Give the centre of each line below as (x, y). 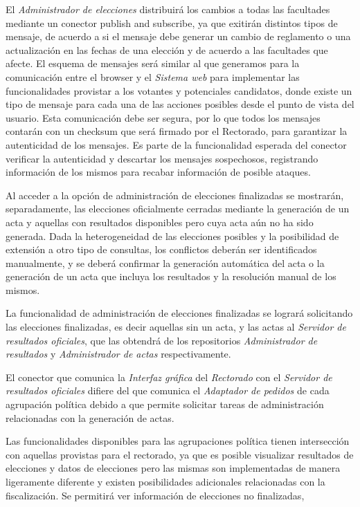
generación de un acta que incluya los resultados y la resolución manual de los (171, 276)
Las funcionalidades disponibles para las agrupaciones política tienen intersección (178, 441)
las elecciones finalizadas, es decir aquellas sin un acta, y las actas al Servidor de (176, 327)
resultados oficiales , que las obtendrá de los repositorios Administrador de (162, 340)
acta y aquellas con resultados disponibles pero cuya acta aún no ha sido (160, 222)
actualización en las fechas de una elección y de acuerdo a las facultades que (167, 49)
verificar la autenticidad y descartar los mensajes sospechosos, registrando (162, 158)
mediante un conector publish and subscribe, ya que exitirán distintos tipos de (172, 22)
